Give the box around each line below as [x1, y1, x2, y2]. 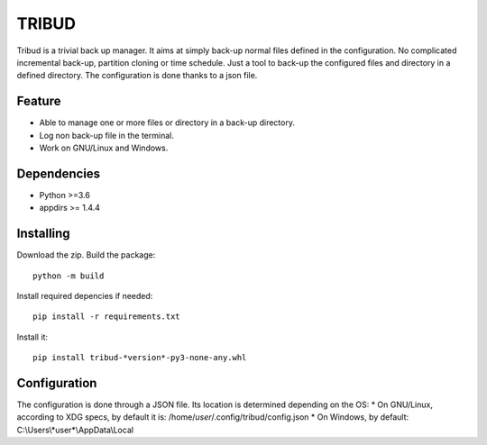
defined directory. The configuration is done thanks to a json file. [16, 70, 258, 81]
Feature [16, 94, 61, 109]
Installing [16, 226, 71, 241]
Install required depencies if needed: [16, 291, 153, 301]
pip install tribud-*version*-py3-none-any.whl [32, 352, 247, 363]
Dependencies [16, 166, 101, 181]
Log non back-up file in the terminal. [39, 130, 175, 141]
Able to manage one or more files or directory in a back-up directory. [39, 117, 295, 128]
